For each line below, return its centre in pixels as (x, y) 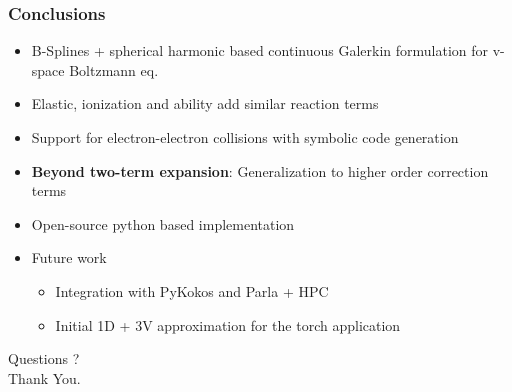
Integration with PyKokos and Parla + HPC (192, 290)
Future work (69, 257)
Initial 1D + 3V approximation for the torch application (228, 324)
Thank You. (44, 377)
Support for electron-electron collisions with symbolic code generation (245, 137)
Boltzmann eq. (114, 69)
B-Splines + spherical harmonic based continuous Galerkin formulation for (260, 50)
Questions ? (44, 358)
